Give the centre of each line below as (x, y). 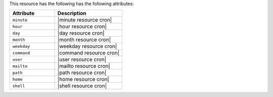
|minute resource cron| (85, 20)
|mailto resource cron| (84, 66)
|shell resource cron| (82, 86)
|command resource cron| (88, 53)
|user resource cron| (82, 59)
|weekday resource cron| (87, 46)
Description (72, 14)
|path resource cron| (82, 73)
